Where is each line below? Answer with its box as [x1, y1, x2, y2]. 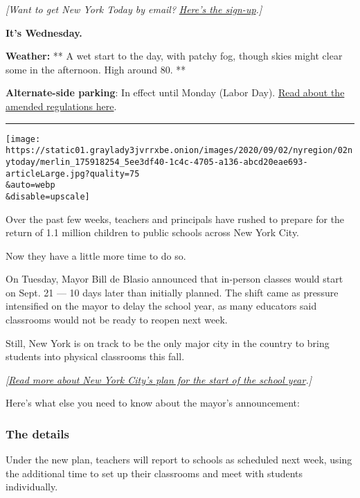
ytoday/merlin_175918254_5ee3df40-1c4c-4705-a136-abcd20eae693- [6, 157, 308, 167]
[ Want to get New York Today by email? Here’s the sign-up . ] [6, 2, 262, 16]
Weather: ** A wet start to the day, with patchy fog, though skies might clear [6, 48, 343, 63]
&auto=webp [6, 180, 55, 190]
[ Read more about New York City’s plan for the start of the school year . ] [6, 372, 312, 386]
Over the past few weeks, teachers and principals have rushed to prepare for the [6, 211, 345, 226]
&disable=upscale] [6, 191, 90, 202]
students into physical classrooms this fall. [6, 349, 185, 364]
